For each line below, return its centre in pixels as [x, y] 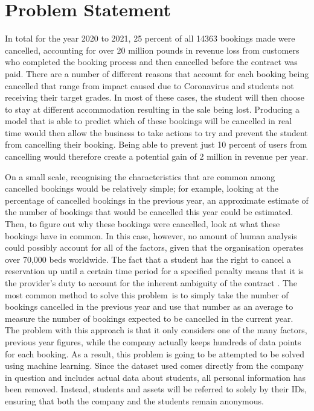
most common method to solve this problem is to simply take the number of [147, 294]
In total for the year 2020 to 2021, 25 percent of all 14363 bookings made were [150, 38]
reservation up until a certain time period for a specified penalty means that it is [154, 271]
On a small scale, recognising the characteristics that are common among [140, 176]
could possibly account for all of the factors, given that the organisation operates [154, 247]
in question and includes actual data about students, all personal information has [155, 377]
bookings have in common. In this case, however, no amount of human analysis [151, 235]
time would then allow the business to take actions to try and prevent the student [156, 132]
